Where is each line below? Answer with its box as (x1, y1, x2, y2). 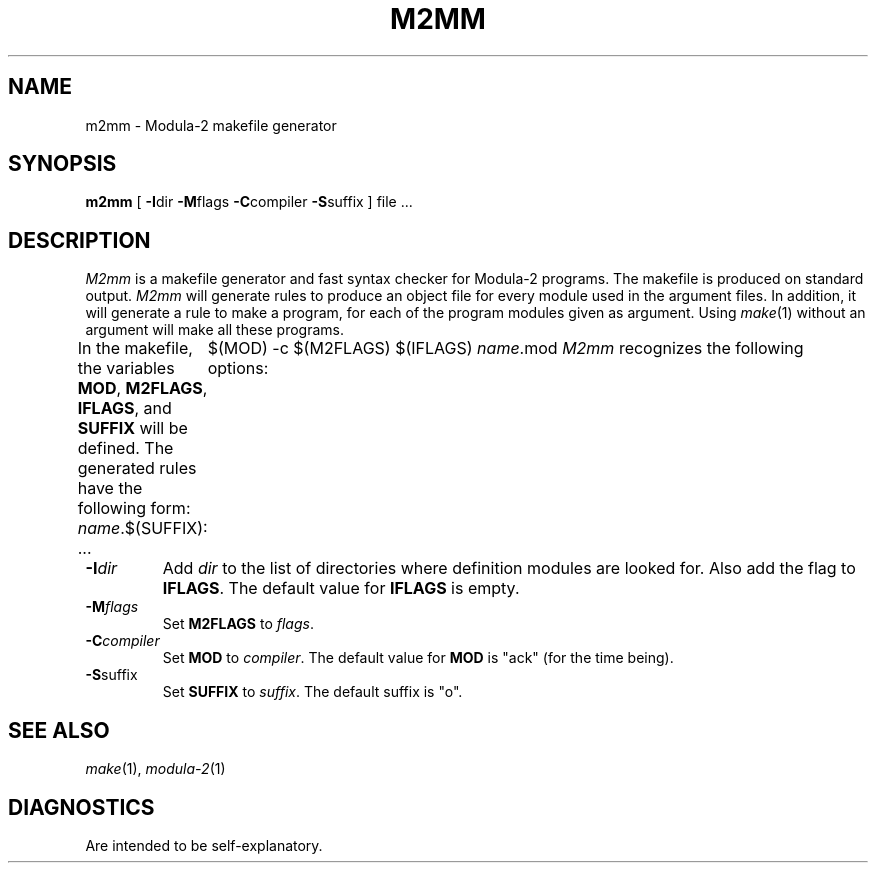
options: (207, 358, 269, 379)
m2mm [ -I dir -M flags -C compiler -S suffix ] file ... (85, 193, 413, 211)
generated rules (77, 458, 197, 479)
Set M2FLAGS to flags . (162, 615, 314, 633)
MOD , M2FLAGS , (77, 378, 208, 399)
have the (77, 478, 143, 499)
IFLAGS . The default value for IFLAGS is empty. (162, 578, 520, 599)
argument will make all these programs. (85, 321, 345, 339)
